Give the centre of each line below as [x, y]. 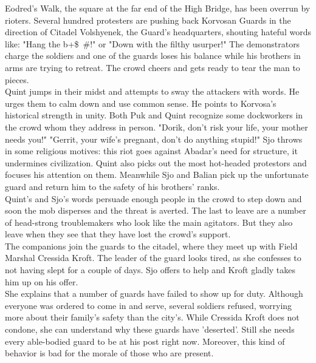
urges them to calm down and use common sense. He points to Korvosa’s [141, 103]
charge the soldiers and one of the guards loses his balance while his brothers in [153, 56]
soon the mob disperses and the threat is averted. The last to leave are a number [156, 210]
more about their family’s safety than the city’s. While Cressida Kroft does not [152, 317]
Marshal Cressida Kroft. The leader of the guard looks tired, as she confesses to [153, 258]
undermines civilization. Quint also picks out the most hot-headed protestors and [156, 162]
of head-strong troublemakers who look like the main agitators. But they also [149, 222]
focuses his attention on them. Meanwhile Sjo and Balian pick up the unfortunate [157, 175]
